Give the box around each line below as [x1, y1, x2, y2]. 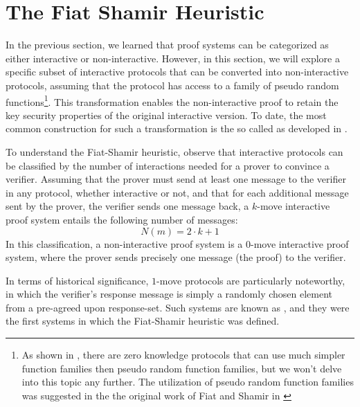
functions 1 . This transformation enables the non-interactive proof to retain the [6, 92, 339, 109]
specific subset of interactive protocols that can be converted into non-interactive [6, 64, 349, 79]
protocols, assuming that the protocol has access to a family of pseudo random [6, 78, 339, 92]
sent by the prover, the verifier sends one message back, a [6, 199, 249, 213]
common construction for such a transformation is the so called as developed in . [6, 121, 348, 136]
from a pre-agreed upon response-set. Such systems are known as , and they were [6, 300, 350, 314]
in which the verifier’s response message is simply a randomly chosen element [6, 287, 333, 301]
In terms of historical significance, [6, 273, 149, 287]
